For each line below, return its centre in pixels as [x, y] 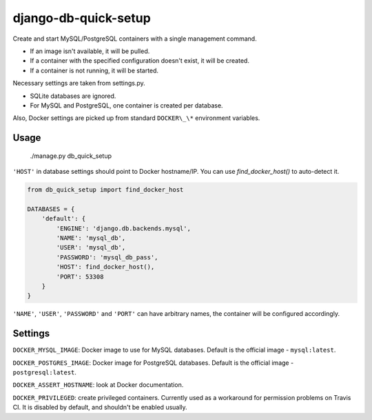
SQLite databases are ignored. [73, 96]
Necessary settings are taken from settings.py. [79, 83]
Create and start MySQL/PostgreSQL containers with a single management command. [135, 39]
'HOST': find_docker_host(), [105, 267]
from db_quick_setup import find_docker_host [105, 190]
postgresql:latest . [45, 372]
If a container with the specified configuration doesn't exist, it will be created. [139, 61]
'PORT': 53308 [80, 277]
